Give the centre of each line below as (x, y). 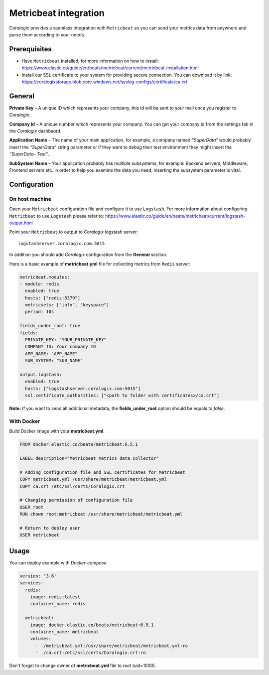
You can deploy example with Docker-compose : (59, 562)
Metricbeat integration (57, 13)
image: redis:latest (55, 597)
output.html (21, 223)
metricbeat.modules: (45, 277)
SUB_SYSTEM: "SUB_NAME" (54, 361)
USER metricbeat (40, 535)
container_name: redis (58, 604)
